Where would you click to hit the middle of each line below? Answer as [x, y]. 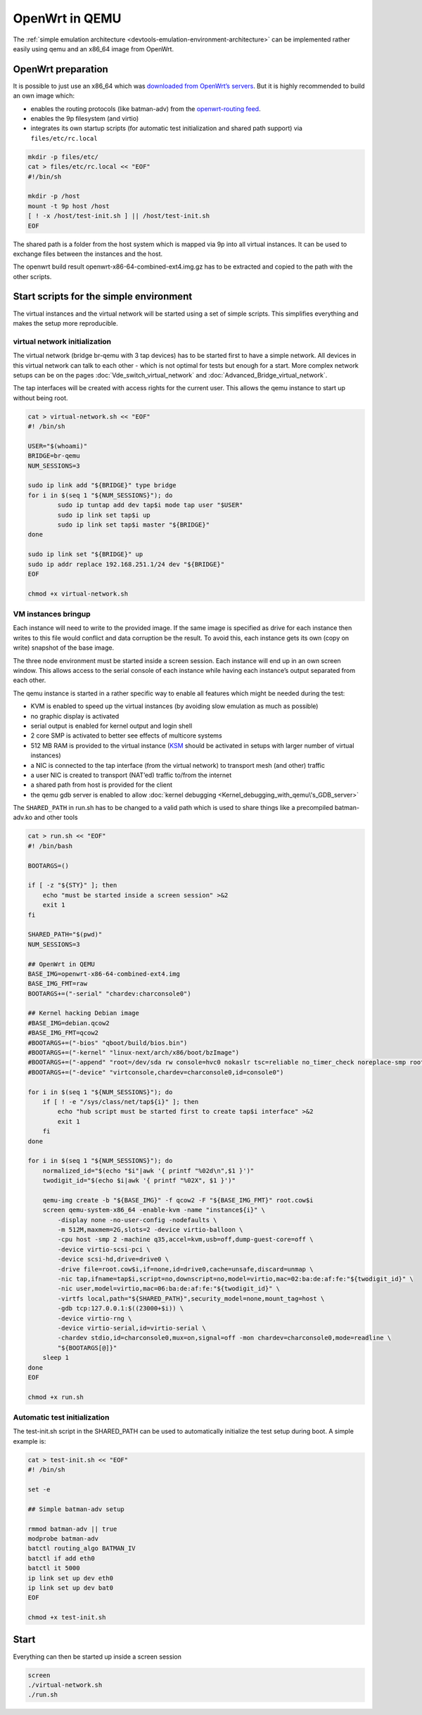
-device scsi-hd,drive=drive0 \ [113, 1259]
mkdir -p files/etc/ [63, 157]
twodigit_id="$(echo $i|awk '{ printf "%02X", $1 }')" [139, 1181]
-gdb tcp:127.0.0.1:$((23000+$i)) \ [121, 1309]
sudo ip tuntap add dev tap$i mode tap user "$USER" [150, 505]
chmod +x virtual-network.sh [78, 593]
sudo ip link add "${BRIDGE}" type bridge [102, 486]
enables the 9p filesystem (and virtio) [85, 119]
